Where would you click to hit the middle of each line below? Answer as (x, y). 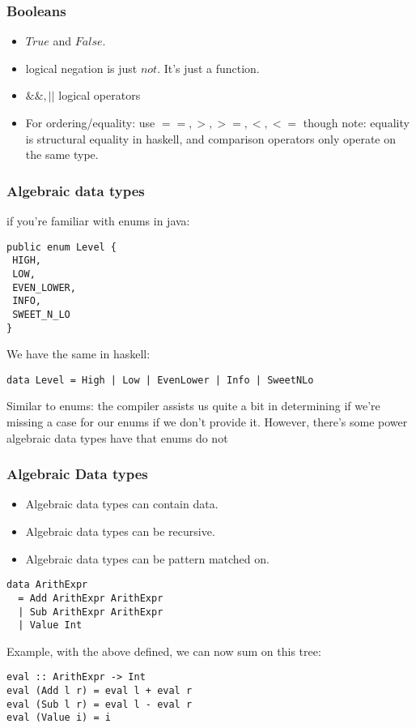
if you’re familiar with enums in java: (98, 221)
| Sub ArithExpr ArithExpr (91, 612)
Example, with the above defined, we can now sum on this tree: (164, 651)
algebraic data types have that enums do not (117, 437)
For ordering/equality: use (90, 122)
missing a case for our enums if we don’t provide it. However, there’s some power (207, 422)
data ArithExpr (47, 585)
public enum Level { (62, 247)
